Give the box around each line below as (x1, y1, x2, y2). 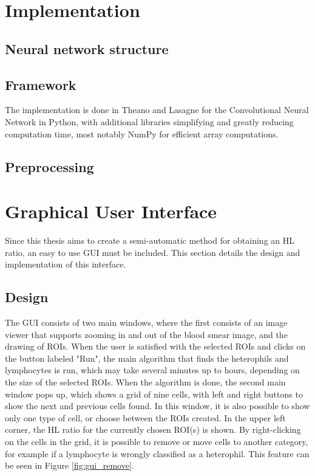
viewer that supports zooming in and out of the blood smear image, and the (5, 328, 288, 340)
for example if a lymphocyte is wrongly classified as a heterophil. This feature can (5, 447, 310, 460)
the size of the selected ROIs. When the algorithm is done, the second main (5, 376, 286, 388)
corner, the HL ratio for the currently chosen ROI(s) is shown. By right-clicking (5, 423, 301, 436)
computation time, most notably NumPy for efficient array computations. (5, 127, 279, 140)
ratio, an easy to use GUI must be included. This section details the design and (5, 246, 300, 258)
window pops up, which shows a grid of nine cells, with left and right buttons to (5, 387, 303, 400)
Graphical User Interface (5, 199, 217, 224)
